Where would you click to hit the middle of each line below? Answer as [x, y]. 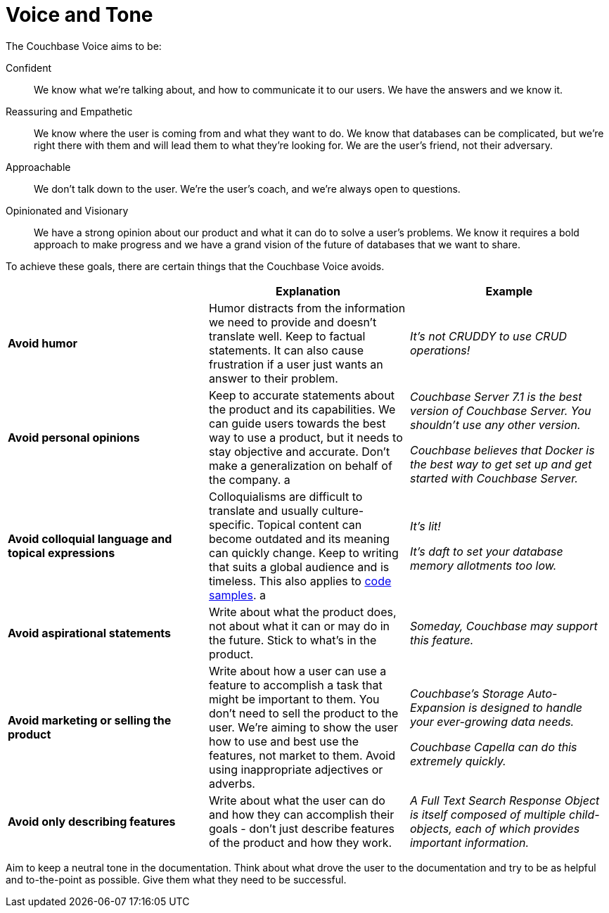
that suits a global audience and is [299, 567]
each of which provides [518, 828]
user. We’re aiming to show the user [303, 727]
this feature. [442, 640]
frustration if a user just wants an [296, 364]
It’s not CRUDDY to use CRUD [488, 336]
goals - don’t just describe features [301, 828]
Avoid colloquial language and [90, 538]
